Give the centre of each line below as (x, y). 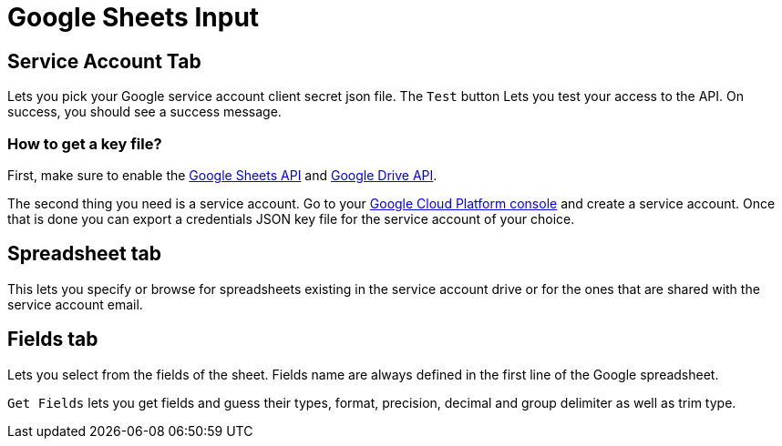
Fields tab (53, 340)
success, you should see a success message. (144, 112)
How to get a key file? (85, 143)
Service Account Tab (104, 61)
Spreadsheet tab (84, 254)
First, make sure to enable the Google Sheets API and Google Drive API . (222, 175)
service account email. (75, 304)
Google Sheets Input (134, 17)
